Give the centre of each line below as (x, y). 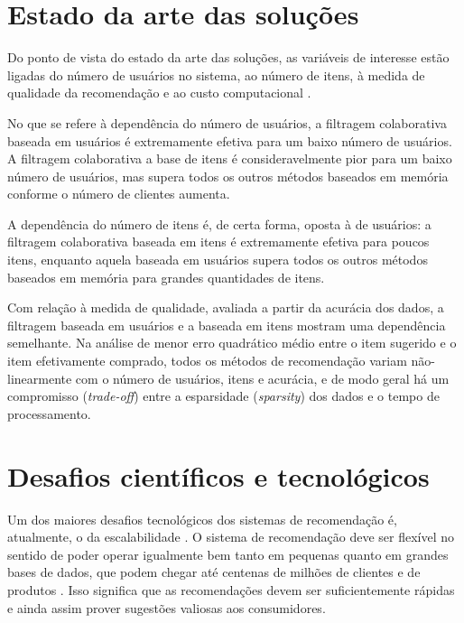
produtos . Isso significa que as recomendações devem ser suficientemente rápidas (231, 589)
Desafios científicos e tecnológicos (218, 475)
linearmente (40, 378)
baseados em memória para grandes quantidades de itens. (166, 277)
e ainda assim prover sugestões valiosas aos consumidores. (167, 607)
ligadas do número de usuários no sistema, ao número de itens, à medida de (216, 74)
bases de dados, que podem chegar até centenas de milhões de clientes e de (214, 572)
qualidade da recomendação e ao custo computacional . (159, 93)
